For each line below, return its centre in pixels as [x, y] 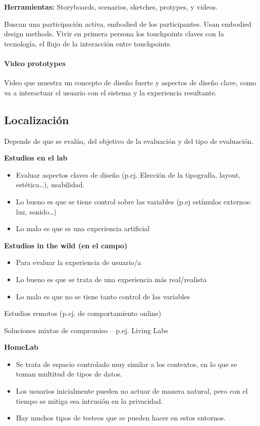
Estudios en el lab [36, 158]
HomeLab [21, 347]
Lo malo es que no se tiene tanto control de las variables [103, 296]
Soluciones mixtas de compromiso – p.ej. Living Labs [86, 330]
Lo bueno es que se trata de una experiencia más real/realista [111, 279]
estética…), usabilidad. [50, 184]
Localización [37, 119]
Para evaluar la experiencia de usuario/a [79, 262]
